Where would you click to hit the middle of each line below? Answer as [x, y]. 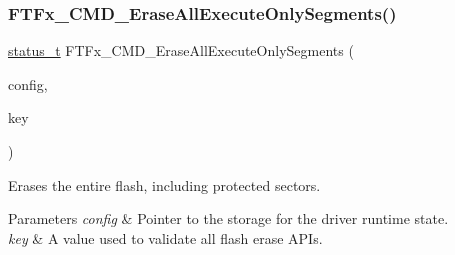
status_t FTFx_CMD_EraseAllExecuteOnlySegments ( [181, 50]
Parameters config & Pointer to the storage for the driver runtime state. [228, 218]
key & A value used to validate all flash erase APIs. [165, 237]
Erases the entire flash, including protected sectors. [164, 184]
